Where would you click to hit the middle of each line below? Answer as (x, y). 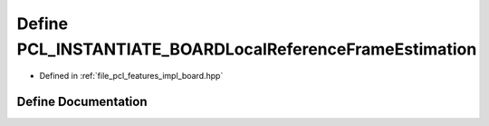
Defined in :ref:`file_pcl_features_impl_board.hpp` (131, 76)
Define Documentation (82, 102)
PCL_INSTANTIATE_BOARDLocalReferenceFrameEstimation (247, 49)
